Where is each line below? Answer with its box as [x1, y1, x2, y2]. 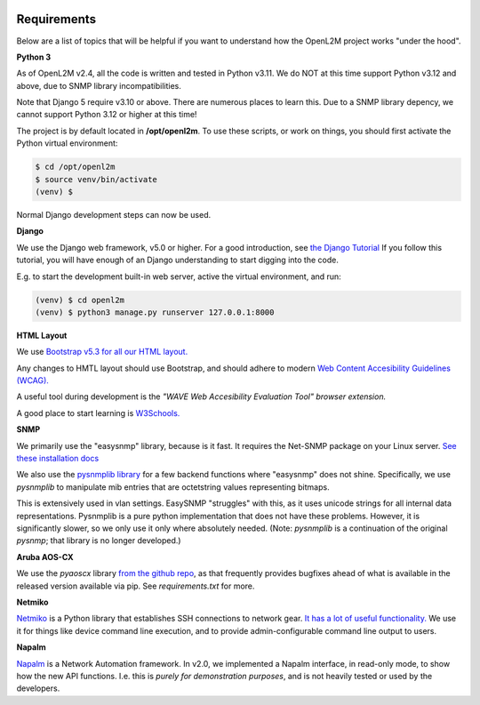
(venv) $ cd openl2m [35, 294, 124, 305]
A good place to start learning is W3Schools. [16, 407, 180, 418]
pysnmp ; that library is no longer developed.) [16, 535, 181, 546]
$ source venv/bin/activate [35, 174, 157, 184]
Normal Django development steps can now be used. [16, 210, 212, 220]
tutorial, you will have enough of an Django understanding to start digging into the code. [16, 254, 340, 266]
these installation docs [16, 453, 100, 464]
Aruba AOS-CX [16, 551, 75, 562]
